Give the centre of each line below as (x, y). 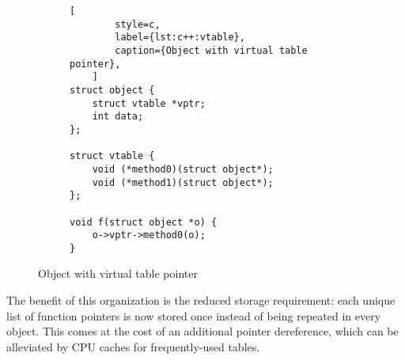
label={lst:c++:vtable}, (180, 38)
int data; (118, 117)
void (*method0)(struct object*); (183, 169)
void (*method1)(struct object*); (183, 182)
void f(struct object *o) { (144, 222)
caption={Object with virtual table (211, 50)
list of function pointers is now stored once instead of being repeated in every (194, 315)
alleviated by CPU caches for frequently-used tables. (133, 346)
